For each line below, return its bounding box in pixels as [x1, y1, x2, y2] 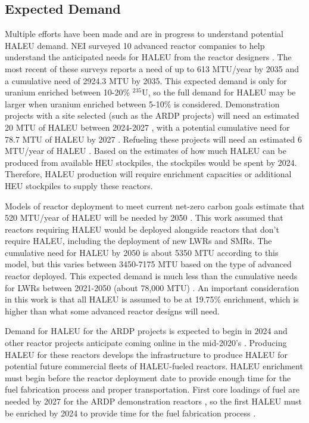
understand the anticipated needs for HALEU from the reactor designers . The [5, 51, 292, 63]
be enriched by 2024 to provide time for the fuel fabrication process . [5, 406, 256, 419]
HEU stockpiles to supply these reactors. [5, 179, 153, 192]
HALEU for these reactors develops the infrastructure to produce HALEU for [5, 348, 288, 360]
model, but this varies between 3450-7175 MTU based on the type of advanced [5, 258, 292, 270]
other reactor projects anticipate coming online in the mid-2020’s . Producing [5, 336, 287, 349]
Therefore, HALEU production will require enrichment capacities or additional [5, 168, 292, 180]
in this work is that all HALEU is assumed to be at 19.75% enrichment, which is [5, 293, 299, 305]
